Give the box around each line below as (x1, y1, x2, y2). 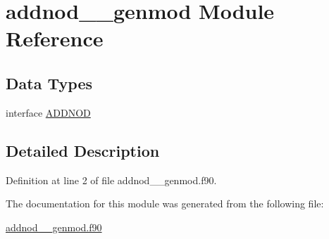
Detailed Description (6, 139, 160, 161)
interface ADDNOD (6, 105, 91, 119)
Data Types (6, 72, 92, 93)
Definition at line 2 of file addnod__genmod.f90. (6, 172, 217, 187)
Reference (6, 24, 104, 53)
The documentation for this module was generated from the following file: (6, 196, 324, 211)
